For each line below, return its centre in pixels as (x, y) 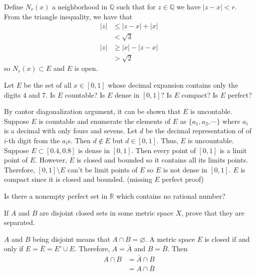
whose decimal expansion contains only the (173, 85)
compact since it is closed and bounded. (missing (78, 179)
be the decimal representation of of (198, 131)
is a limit (233, 150)
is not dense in (185, 169)
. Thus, (167, 140)
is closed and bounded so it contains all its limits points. (162, 160)
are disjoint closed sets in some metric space (106, 212)
